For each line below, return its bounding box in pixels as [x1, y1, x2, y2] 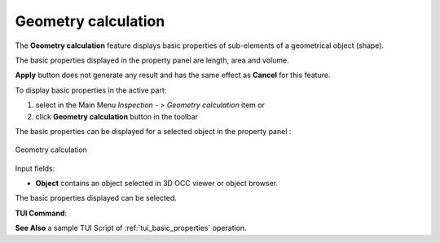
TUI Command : [15, 208, 68, 218]
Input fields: [15, 163, 55, 173]
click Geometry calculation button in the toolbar [35, 111, 199, 121]
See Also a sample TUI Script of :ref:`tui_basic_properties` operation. [15, 223, 248, 233]
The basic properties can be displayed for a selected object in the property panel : [15, 126, 292, 136]
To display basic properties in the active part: [15, 85, 167, 95]
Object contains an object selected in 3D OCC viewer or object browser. [35, 179, 279, 189]
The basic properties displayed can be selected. [15, 193, 177, 203]
